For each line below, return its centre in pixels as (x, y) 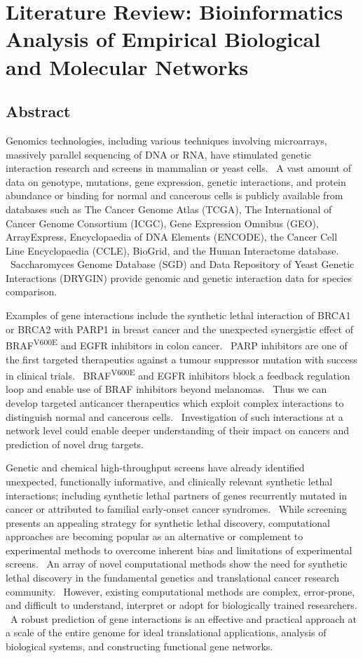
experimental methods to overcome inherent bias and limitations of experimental (179, 550)
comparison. (32, 291)
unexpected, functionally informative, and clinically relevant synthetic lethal (169, 481)
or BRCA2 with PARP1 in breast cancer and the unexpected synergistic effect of (179, 329)
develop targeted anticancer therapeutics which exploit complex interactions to (175, 402)
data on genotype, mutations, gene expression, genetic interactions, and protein (176, 181)
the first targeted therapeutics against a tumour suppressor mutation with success (181, 359)
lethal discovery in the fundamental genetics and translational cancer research (173, 578)
